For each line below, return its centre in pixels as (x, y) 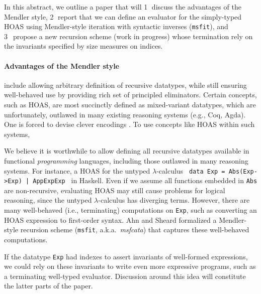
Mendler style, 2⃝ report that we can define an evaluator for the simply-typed (123, 16)
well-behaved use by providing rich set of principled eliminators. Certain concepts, (130, 95)
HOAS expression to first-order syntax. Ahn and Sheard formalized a (110, 219)
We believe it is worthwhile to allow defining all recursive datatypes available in (127, 151)
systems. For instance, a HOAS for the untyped (77, 170)
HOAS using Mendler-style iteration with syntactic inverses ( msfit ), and (116, 26)
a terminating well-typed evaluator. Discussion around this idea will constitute (125, 276)
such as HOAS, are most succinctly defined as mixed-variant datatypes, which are (130, 105)
